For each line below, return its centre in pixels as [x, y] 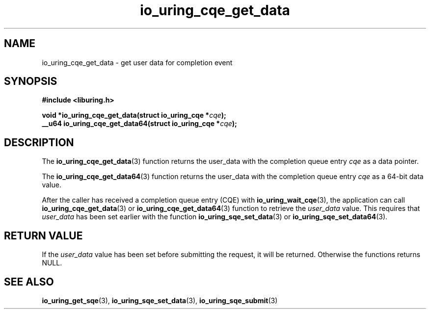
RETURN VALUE [43, 235]
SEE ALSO [29, 282]
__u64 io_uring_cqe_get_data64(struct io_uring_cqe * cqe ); [139, 124]
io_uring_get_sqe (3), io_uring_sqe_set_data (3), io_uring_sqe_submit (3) [160, 300]
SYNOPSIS [31, 81]
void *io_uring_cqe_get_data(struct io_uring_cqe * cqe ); [134, 115]
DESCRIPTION [39, 142]
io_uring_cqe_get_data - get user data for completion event [137, 62]
